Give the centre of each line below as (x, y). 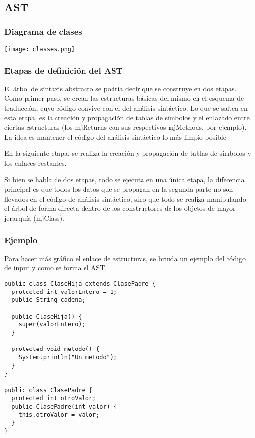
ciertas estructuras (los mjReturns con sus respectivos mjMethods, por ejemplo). (126, 127)
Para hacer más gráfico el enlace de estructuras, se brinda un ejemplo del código (125, 258)
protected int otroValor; (54, 398)
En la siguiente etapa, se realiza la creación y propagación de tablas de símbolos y (128, 153)
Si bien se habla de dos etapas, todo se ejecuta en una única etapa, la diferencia (125, 179)
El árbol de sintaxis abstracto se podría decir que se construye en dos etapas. (121, 88)
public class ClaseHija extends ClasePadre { (80, 284)
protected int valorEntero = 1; (64, 292)
